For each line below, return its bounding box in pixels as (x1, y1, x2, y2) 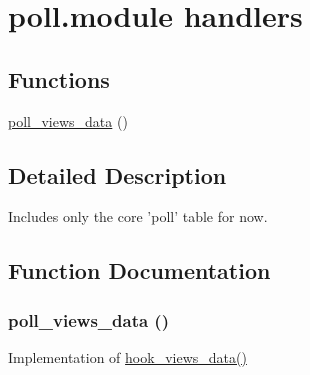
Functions (8, 63, 110, 94)
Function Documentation (8, 255, 271, 286)
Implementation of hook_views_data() (8, 346, 247, 367)
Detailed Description (8, 159, 227, 190)
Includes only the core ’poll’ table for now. (8, 206, 268, 227)
